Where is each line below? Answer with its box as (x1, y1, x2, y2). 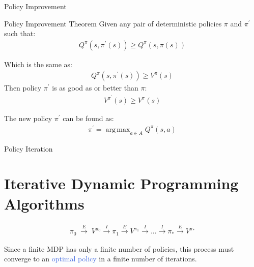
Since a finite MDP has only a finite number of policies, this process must (4, 243, 234, 254)
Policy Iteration (4, 143, 53, 154)
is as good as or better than (52, 82, 138, 93)
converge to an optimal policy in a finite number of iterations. (4, 253, 197, 264)
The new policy (4, 113, 52, 124)
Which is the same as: (4, 58, 72, 69)
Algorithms (4, 193, 84, 214)
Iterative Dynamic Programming (4, 173, 239, 194)
